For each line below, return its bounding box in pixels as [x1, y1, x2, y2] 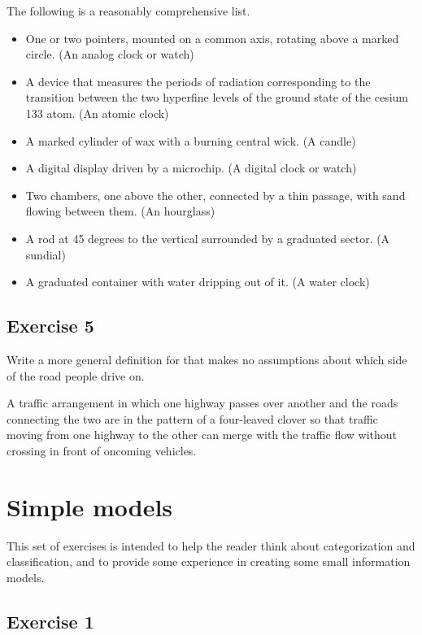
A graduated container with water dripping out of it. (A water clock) [25, 273, 370, 290]
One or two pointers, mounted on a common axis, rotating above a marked [25, 29, 399, 46]
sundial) [25, 246, 66, 263]
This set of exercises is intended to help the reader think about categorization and [7, 537, 415, 554]
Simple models [7, 489, 173, 523]
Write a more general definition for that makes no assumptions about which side [7, 350, 407, 368]
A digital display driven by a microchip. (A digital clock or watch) [25, 159, 357, 176]
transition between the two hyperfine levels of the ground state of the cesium [25, 89, 408, 106]
